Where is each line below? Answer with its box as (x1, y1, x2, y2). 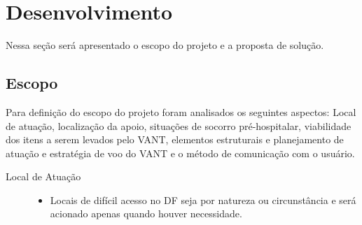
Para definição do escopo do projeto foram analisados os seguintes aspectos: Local (6, 104, 356, 119)
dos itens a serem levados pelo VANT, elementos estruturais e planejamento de (6, 132, 344, 147)
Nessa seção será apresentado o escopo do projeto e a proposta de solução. (6, 38, 324, 52)
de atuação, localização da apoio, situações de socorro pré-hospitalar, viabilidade (6, 118, 351, 133)
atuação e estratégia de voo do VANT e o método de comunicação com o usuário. (6, 145, 355, 160)
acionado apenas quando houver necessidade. (50, 206, 242, 221)
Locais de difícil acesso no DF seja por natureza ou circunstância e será (50, 192, 356, 207)
